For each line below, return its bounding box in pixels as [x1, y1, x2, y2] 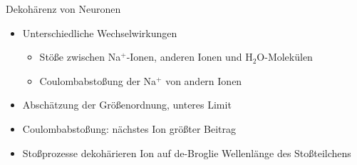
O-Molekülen [257, 49, 313, 64]
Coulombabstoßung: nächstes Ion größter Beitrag [22, 121, 237, 136]
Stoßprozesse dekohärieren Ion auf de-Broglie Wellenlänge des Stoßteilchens [22, 145, 351, 160]
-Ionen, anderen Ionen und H [126, 49, 253, 64]
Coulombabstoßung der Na [39, 73, 157, 88]
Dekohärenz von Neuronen [6, 1, 121, 16]
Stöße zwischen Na [39, 49, 121, 64]
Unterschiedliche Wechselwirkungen [22, 25, 177, 40]
